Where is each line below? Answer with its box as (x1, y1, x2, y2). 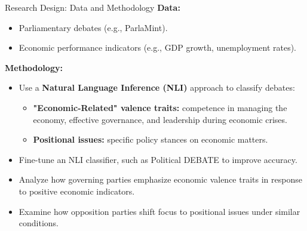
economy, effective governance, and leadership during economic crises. (33, 113, 287, 125)
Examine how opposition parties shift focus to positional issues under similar (19, 205, 300, 217)
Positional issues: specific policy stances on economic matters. (33, 133, 268, 146)
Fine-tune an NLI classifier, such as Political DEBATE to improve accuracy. (19, 153, 297, 165)
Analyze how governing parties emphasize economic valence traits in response (19, 173, 302, 186)
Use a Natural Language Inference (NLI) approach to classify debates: (19, 81, 295, 94)
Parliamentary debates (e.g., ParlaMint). (19, 21, 168, 33)
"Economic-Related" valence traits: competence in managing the (33, 101, 287, 113)
